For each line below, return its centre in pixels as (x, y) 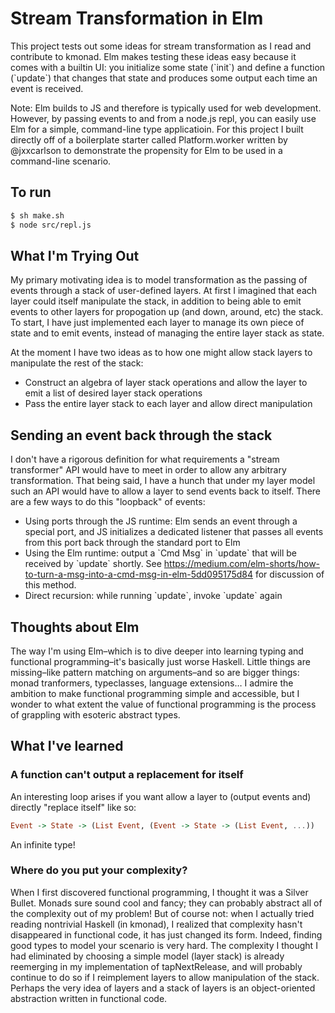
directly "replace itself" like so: (73, 807)
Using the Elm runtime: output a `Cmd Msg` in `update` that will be (160, 553)
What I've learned (67, 746)
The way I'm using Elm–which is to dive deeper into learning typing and (157, 651)
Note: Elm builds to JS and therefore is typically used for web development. (166, 108)
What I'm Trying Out (75, 255)
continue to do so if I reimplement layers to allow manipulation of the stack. (165, 977)
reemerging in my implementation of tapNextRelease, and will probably (156, 966)
